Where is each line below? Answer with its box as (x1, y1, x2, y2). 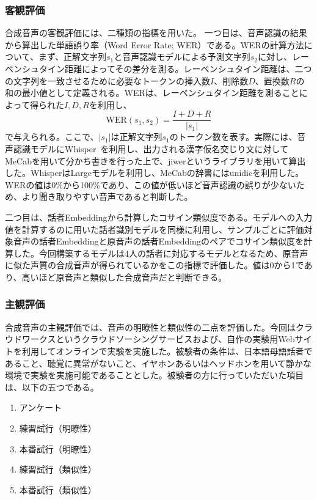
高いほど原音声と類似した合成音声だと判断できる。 (21, 270, 227, 283)
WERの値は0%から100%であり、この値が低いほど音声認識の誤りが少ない (5, 178, 296, 191)
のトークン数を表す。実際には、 (169, 130, 297, 143)
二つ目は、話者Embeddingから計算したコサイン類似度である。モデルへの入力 (5, 211, 313, 223)
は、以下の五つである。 (5, 380, 99, 393)
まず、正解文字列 (38, 50, 106, 63)
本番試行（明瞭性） (19, 442, 97, 455)
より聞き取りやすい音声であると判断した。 (21, 190, 193, 203)
